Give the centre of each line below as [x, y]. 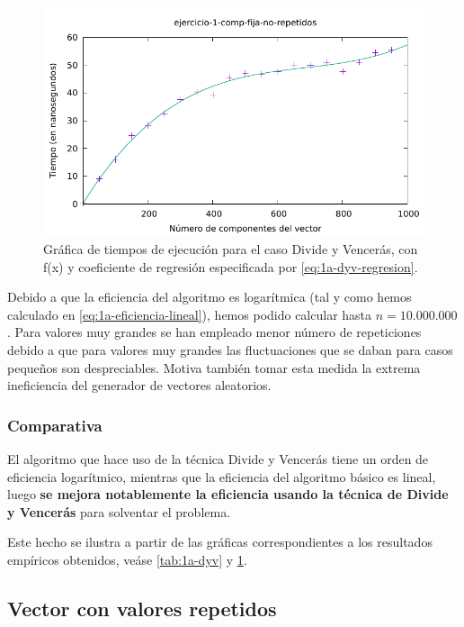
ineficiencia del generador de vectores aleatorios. [139, 385]
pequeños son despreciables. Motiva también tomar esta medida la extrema [214, 367]
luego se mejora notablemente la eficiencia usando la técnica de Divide [228, 494]
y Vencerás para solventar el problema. [119, 511]
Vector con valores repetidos [142, 608]
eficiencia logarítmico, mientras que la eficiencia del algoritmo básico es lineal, [222, 476]
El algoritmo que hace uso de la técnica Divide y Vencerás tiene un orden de [218, 458]
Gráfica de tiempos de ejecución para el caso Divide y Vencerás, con [231, 248]
